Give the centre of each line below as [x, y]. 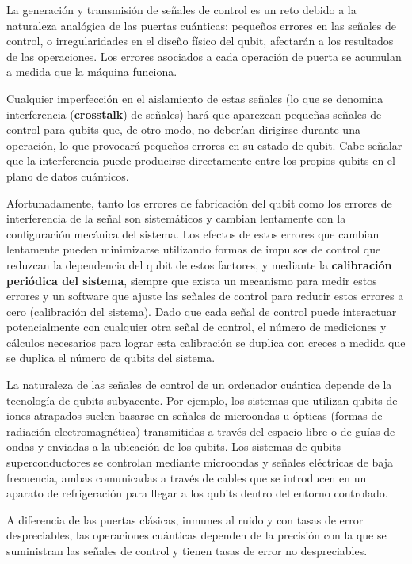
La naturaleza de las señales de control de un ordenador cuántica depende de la [199, 385]
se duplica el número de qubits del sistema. [111, 358]
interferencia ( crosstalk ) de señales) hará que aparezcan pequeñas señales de [194, 114]
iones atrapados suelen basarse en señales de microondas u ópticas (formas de [195, 415]
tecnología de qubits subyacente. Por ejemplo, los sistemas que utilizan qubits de [202, 400]
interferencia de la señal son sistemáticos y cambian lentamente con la [176, 218]
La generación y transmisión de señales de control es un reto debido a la [181, 10]
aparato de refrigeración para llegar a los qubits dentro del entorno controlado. [197, 493]
